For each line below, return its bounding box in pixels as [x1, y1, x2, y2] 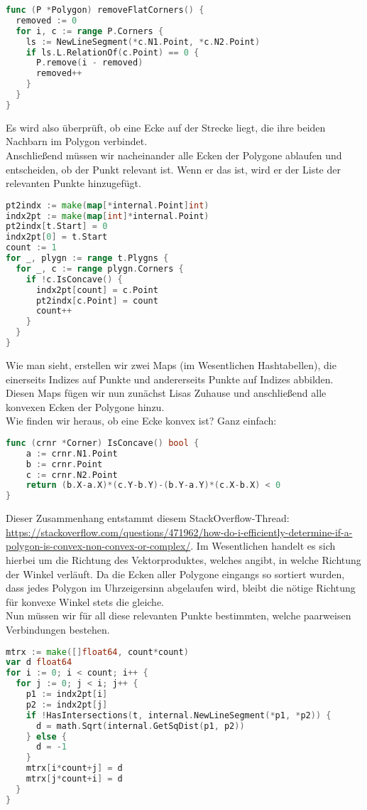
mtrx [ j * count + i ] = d [26, 774, 123, 784]
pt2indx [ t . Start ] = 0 [6, 221, 108, 232]
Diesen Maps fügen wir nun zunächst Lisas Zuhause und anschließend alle [6, 385, 327, 400]
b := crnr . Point [26, 459, 103, 469]
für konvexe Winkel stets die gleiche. [6, 594, 165, 609]
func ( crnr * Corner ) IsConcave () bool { [6, 437, 199, 448]
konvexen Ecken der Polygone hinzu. [6, 399, 165, 414]
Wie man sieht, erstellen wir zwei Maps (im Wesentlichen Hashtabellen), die [6, 357, 336, 372]
